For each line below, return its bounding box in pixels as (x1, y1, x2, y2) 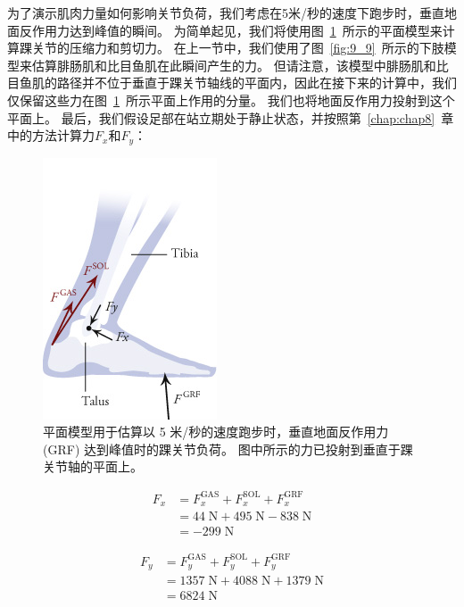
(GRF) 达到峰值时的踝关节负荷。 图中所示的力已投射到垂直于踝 (43, 439, 413, 458)
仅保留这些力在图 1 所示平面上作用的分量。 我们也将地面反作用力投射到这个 (7, 90, 455, 109)
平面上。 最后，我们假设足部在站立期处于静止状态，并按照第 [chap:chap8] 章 (7, 108, 454, 127)
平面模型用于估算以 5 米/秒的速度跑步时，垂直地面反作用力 (43, 422, 389, 441)
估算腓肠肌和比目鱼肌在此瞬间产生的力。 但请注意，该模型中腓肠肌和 (31, 55, 436, 74)
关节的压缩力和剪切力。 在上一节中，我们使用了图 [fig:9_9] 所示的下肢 (31, 38, 444, 57)
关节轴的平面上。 (43, 457, 143, 476)
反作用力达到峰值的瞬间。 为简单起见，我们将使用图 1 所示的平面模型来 (19, 21, 443, 39)
